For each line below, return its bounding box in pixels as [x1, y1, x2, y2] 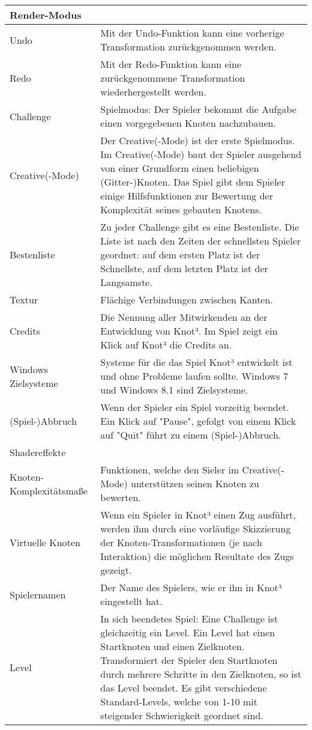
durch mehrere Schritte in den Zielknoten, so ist [100, 667, 302, 681]
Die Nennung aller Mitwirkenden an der [100, 310, 268, 324]
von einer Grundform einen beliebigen [100, 161, 259, 175]
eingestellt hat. [100, 594, 163, 608]
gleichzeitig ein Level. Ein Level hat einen [100, 625, 275, 639]
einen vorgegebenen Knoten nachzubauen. [100, 116, 276, 130]
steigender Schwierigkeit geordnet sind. [100, 708, 263, 722]
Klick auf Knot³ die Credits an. [100, 338, 232, 351]
